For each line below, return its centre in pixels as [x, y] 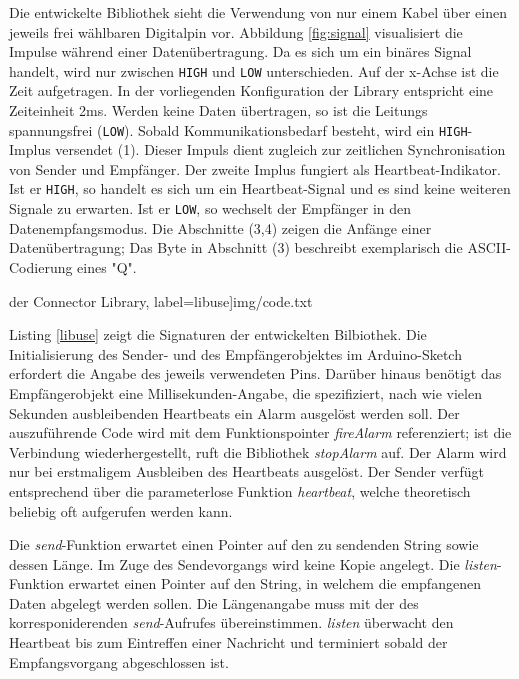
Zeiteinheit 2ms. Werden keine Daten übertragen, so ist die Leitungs [218, 110]
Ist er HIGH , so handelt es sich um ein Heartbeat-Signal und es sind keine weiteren [260, 188]
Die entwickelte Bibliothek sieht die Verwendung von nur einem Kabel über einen [258, 12]
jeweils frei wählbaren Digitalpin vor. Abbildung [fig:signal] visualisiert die [236, 31]
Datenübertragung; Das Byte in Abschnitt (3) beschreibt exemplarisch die [236, 247]
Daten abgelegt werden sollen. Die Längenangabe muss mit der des [214, 602]
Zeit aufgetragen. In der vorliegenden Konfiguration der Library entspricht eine [251, 90]
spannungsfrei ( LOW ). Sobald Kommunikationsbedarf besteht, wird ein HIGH [238, 129]
